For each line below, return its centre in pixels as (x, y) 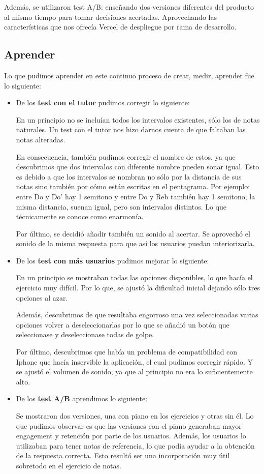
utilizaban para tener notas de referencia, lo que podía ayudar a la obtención (135, 445)
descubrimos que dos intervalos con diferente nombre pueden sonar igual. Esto (138, 167)
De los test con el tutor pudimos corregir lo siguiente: (103, 102)
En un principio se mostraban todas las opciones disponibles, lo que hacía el (134, 277)
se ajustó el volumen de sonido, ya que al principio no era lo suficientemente (134, 372)
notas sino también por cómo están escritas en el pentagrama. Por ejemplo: (133, 186)
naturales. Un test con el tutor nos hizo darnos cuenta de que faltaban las (131, 129)
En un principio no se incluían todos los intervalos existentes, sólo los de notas (138, 119)
